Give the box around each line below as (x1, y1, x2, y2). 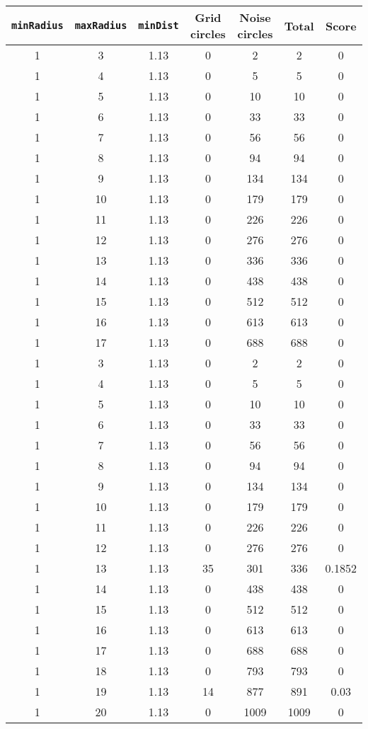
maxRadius (74, 20, 127, 31)
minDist (138, 20, 179, 31)
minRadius (11, 20, 64, 31)
